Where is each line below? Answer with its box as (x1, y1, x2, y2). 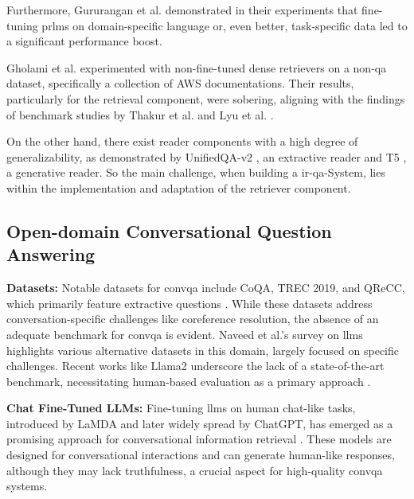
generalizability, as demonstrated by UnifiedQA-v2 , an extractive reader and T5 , (6, 148, 407, 165)
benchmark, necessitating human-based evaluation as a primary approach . (6, 372, 371, 389)
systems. (6, 478, 48, 494)
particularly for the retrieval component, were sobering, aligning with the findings (6, 90, 405, 107)
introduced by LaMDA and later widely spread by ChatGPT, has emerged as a (6, 415, 393, 431)
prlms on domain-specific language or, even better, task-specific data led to (41, 17, 408, 33)
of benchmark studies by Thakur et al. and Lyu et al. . (6, 106, 274, 123)
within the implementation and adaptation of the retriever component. (6, 179, 351, 196)
